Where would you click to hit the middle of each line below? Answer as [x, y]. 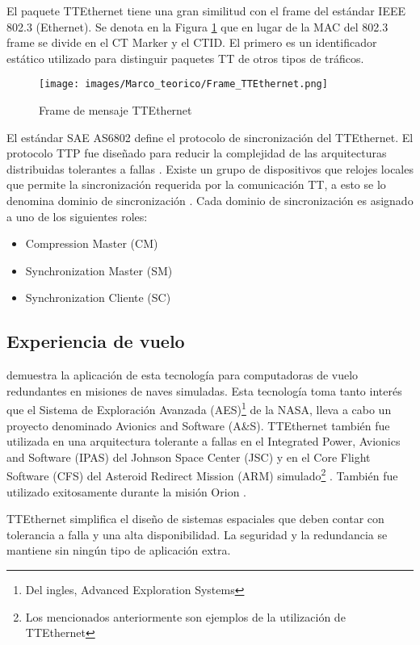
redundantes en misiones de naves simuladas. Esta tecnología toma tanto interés [204, 390]
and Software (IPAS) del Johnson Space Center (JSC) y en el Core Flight [189, 457]
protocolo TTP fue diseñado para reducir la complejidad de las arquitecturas [197, 153]
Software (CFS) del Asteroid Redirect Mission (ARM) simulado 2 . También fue [202, 475]
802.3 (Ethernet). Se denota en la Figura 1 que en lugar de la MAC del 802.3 [197, 26]
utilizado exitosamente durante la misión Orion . [126, 491]
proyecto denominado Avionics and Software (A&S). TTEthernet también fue [198, 425]
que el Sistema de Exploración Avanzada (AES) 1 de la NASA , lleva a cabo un [199, 408]
